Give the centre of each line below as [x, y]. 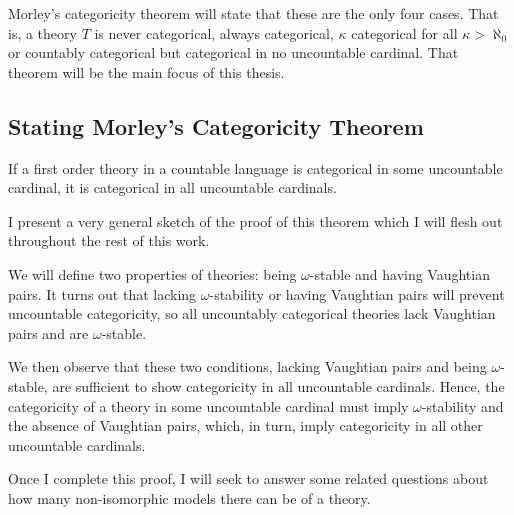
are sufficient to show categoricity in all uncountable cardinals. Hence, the [278, 385]
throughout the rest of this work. [109, 240]
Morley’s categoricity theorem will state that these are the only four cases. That [253, 13]
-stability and [462, 405]
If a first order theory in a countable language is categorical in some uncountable [255, 167]
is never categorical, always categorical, [214, 32]
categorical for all [404, 32]
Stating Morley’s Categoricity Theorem [216, 125]
